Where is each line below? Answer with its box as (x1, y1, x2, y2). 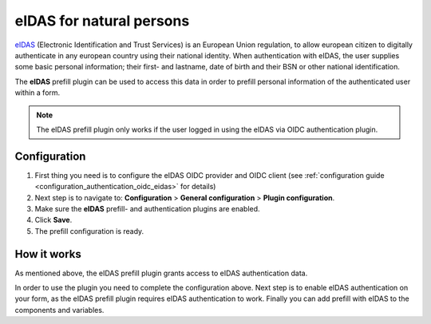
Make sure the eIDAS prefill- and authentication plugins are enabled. (34, 203, 260, 213)
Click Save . (34, 215, 73, 225)
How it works (14, 247, 81, 261)
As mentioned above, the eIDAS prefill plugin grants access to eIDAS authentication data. (14, 268, 308, 278)
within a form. (14, 88, 61, 97)
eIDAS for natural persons (14, 12, 190, 30)
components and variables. (14, 305, 105, 314)
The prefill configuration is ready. (34, 226, 144, 235)
